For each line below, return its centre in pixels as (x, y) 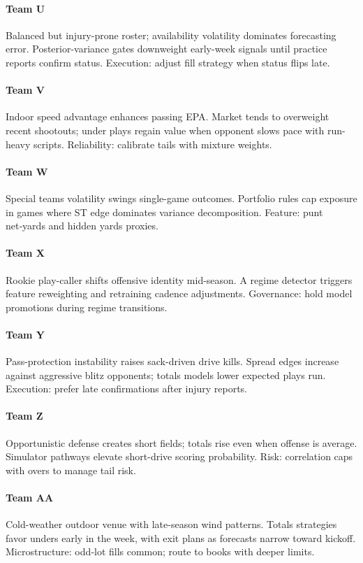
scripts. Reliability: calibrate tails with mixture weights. (153, 144)
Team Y (25, 334)
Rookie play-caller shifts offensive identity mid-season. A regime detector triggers (179, 279)
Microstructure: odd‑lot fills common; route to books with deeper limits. (160, 551)
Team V (25, 90)
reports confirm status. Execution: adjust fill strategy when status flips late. (168, 62)
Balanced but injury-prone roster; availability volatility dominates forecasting (171, 35)
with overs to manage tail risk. (71, 470)
